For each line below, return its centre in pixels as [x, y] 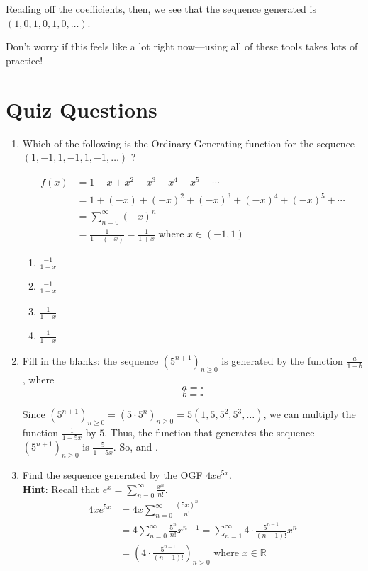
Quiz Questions [82, 109]
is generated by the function [282, 360]
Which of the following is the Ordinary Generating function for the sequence [189, 143]
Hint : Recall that [61, 488]
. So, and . [135, 447]
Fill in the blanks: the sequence [90, 360]
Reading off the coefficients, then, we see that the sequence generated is [161, 9]
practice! [24, 60]
